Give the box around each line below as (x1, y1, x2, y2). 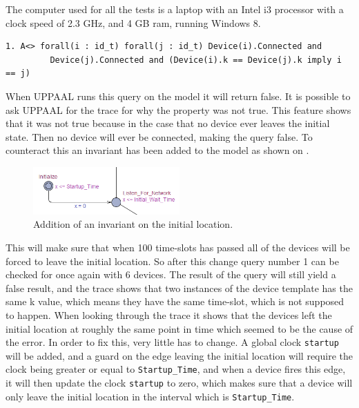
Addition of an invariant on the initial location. (33, 217, 233, 231)
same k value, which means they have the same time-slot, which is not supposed (6, 294, 345, 309)
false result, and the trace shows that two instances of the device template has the (6, 280, 353, 295)
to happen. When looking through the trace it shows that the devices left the (6, 307, 332, 322)
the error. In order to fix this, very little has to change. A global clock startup (6, 335, 339, 349)
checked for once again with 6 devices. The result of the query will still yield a (6, 267, 336, 282)
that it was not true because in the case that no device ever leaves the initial (6, 116, 330, 130)
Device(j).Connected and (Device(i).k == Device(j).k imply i (50, 55, 342, 65)
